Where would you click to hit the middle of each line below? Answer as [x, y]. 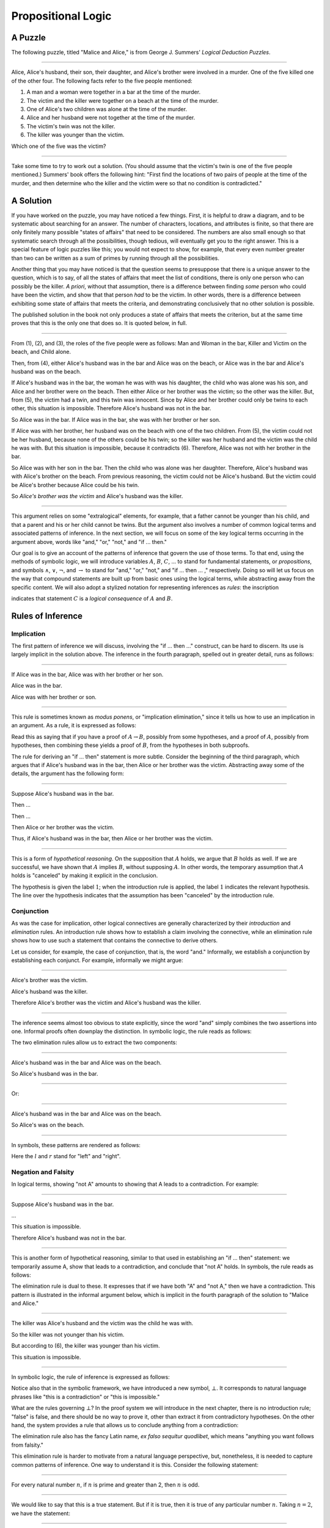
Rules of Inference [47, 616]
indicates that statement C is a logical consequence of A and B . [92, 598]
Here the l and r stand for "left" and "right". [66, 1156]
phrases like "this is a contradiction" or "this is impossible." [86, 1397]
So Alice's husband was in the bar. [55, 1074]
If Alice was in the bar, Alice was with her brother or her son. [87, 674]
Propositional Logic [61, 16]
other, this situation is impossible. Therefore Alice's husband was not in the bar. [111, 408]
